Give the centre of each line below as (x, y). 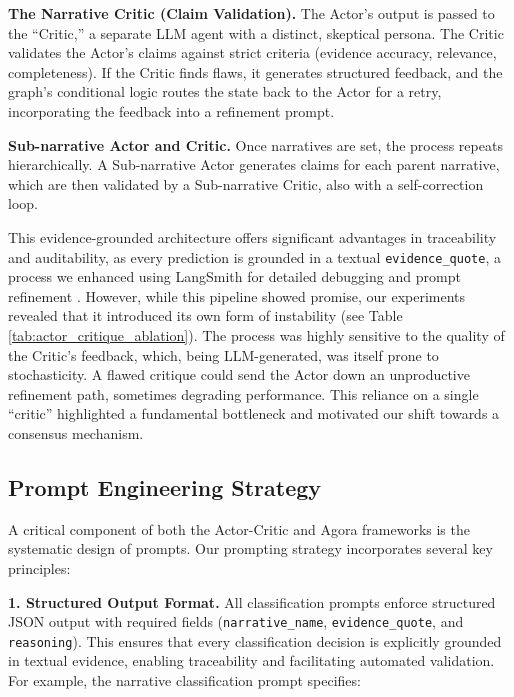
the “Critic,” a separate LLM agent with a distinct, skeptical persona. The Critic (256, 32)
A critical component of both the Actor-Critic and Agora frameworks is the (239, 528)
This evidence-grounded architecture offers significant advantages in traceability (252, 236)
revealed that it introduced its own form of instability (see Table (205, 315)
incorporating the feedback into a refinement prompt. (171, 110)
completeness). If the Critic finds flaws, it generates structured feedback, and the (255, 71)
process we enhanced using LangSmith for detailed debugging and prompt (234, 276)
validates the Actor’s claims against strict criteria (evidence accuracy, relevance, (252, 52)
